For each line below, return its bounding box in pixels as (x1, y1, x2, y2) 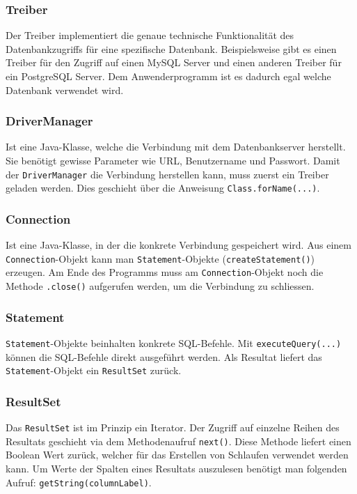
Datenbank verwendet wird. (6, 82, 124, 97)
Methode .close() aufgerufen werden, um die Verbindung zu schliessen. (6, 279, 315, 293)
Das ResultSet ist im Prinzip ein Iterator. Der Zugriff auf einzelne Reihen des (6, 420, 340, 435)
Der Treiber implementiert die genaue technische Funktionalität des (6, 28, 294, 43)
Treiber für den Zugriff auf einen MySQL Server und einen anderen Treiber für (6, 55, 342, 70)
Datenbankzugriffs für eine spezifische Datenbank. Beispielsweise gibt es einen (6, 41, 337, 56)
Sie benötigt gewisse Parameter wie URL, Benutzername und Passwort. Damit (6, 153, 340, 167)
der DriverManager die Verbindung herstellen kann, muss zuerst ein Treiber (6, 167, 329, 181)
